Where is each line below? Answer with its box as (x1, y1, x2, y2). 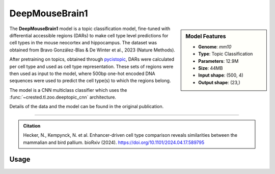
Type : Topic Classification (198, 51, 253, 57)
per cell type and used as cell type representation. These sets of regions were (9, 63, 174, 69)
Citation (23, 122, 41, 129)
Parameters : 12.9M (198, 58, 239, 64)
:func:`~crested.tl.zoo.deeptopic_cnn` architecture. (9, 94, 117, 101)
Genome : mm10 (198, 43, 232, 49)
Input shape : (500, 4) (198, 72, 244, 79)
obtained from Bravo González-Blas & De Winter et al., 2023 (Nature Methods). (9, 46, 176, 53)
